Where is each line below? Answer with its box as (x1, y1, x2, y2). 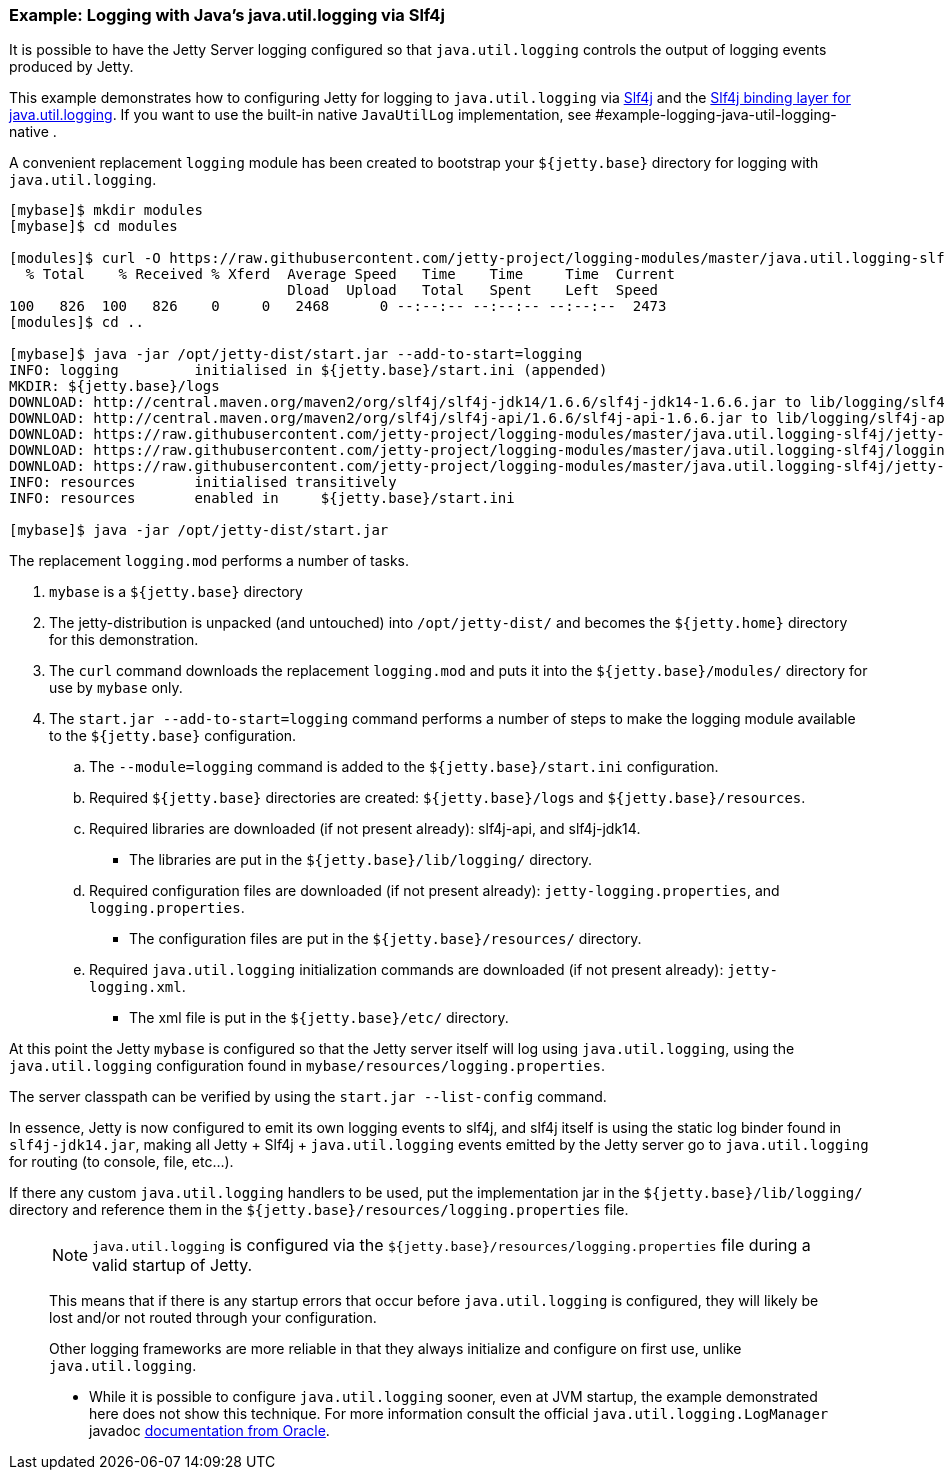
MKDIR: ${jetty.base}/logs (9, 378, 220, 395)
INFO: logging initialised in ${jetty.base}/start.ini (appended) (9, 362, 608, 379)
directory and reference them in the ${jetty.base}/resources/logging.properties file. (9, 1201, 629, 1219)
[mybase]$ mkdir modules (9, 202, 203, 219)
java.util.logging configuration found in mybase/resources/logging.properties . (9, 1057, 605, 1075)
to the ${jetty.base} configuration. (49, 727, 297, 745)
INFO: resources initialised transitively (9, 474, 397, 491)
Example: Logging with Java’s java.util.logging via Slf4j (9, 5, 445, 25)
